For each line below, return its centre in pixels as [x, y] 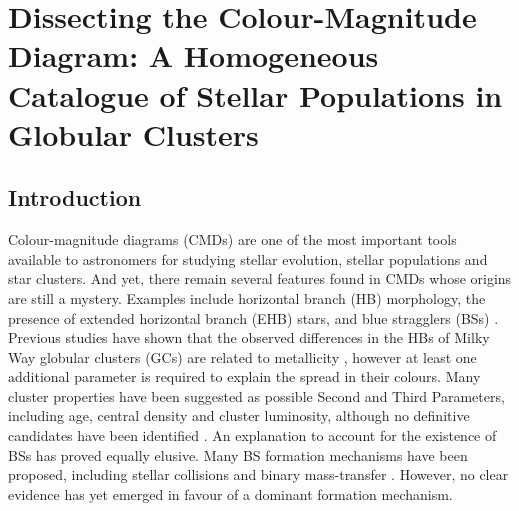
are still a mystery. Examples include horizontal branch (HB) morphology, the [247, 297]
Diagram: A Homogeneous [193, 55]
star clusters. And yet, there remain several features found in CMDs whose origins [260, 278]
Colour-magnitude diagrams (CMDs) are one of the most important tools [232, 239]
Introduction [75, 197]
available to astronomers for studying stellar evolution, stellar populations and [248, 258]
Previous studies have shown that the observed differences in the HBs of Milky [249, 337]
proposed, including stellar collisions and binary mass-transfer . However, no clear [258, 474]
